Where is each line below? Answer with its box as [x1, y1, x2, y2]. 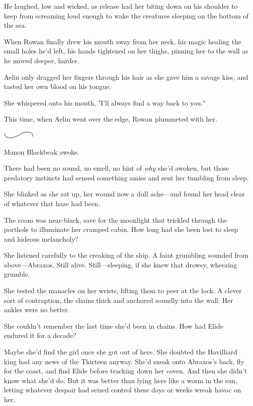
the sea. [4, 20, 27, 30]
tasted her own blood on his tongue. [4, 81, 111, 91]
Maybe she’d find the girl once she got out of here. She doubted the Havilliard [4, 347, 237, 357]
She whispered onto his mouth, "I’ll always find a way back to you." [4, 97, 206, 107]
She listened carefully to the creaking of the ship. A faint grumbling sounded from [4, 250, 249, 260]
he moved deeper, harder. [4, 55, 79, 65]
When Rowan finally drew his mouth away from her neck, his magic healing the [4, 36, 241, 46]
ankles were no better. [4, 304, 70, 315]
